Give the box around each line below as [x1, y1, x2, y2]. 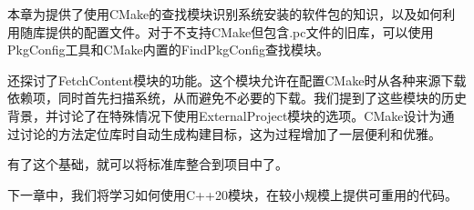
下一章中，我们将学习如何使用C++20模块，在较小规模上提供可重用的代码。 [7, 185, 458, 204]
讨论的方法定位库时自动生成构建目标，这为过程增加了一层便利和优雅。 [19, 124, 441, 143]
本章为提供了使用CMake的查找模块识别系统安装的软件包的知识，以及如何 [7, 5, 443, 23]
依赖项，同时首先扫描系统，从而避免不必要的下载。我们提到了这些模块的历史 [7, 88, 467, 107]
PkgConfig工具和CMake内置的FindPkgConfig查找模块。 [7, 40, 329, 59]
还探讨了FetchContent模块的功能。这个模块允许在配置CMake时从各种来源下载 [7, 70, 467, 89]
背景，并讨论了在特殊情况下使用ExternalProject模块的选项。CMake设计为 [7, 105, 442, 125]
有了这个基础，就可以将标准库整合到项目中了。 [7, 155, 288, 174]
